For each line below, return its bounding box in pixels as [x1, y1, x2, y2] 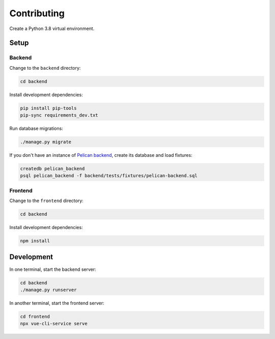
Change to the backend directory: [9, 65, 81, 71]
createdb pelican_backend [20, 165, 85, 172]
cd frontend [20, 314, 50, 319]
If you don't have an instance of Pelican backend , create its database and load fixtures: [9, 152, 193, 158]
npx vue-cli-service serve [20, 321, 88, 327]
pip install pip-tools [20, 105, 77, 111]
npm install [20, 238, 50, 244]
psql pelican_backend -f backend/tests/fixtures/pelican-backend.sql [20, 173, 198, 179]
